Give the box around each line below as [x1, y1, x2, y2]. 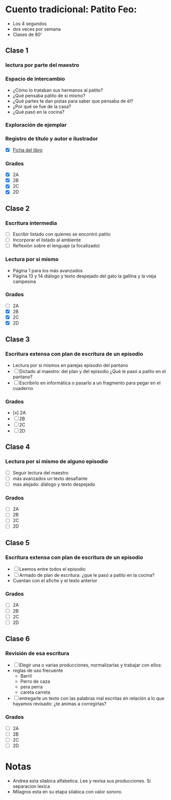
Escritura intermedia [5, 219, 57, 226]
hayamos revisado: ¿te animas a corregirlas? [12, 701, 107, 707]
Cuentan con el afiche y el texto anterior [12, 577, 97, 584]
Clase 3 [5, 335, 30, 344]
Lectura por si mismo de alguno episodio [5, 458, 108, 465]
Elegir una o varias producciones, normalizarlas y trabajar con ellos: [19, 662, 162, 668]
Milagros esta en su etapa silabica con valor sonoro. [12, 788, 123, 794]
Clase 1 [5, 46, 29, 55]
